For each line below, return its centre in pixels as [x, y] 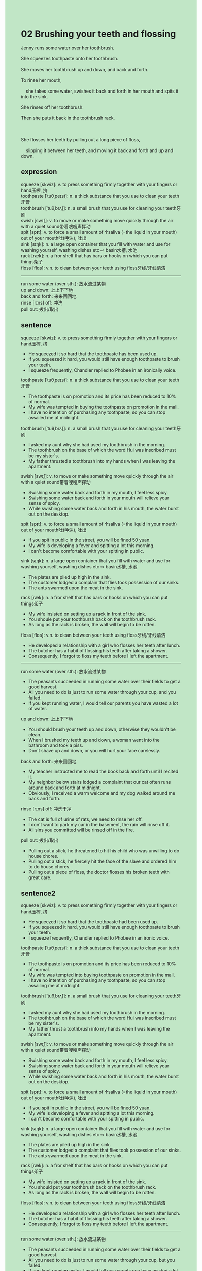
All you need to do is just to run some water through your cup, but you [102, 1260]
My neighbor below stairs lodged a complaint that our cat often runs [99, 782]
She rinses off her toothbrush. [53, 107]
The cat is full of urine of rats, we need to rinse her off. [85, 819]
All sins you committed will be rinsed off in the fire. [81, 830]
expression [39, 172]
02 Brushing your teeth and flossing [98, 34]
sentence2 [38, 893]
